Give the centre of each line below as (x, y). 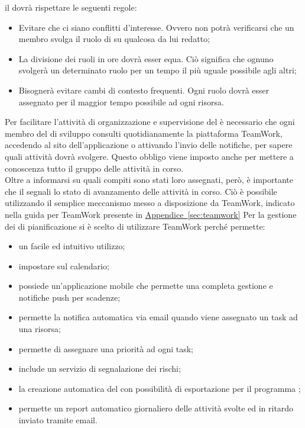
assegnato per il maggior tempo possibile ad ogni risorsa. (121, 102)
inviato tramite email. (58, 420)
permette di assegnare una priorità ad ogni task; (106, 348)
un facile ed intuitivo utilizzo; (72, 246)
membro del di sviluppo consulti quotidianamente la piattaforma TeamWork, (144, 133)
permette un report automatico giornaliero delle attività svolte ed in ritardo (156, 408)
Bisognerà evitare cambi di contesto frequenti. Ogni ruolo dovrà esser (144, 90)
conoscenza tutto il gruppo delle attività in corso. (94, 168)
